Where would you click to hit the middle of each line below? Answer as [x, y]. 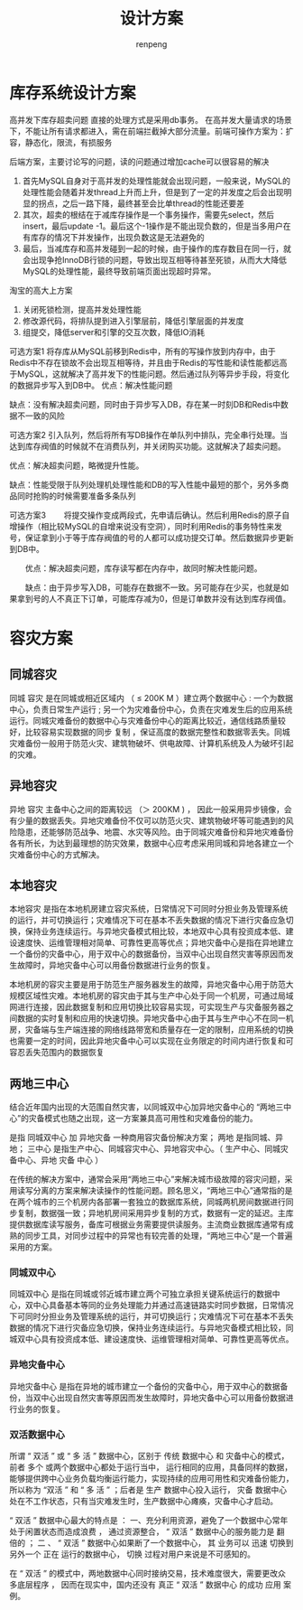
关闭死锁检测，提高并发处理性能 [82, 309]
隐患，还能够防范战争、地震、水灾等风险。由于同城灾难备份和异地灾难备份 [155, 831]
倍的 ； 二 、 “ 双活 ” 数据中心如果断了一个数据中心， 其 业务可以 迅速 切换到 [151, 1543]
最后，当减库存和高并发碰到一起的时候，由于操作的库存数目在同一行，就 [156, 248]
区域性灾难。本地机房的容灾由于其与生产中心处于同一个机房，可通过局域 [159, 996]
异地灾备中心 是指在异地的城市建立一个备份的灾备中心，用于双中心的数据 [145, 1386]
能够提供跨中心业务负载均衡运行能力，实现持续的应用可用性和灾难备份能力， [151, 1479]
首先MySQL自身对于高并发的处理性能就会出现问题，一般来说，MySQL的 [156, 181]
